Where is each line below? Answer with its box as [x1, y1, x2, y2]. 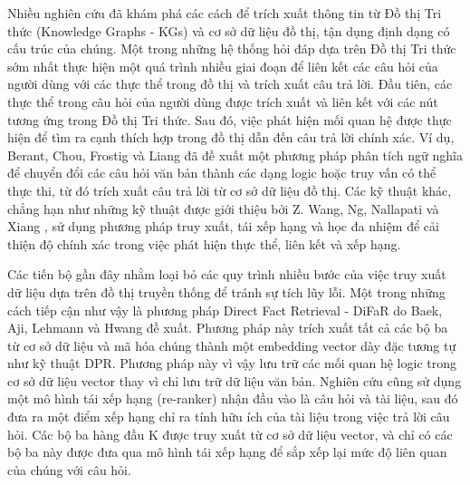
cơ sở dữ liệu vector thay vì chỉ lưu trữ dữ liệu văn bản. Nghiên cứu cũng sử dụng [7, 371, 462, 390]
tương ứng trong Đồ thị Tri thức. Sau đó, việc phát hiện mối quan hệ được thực [7, 110, 452, 129]
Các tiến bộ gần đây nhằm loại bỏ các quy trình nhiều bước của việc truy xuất [7, 265, 446, 284]
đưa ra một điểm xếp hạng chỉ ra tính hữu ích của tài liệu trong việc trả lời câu [7, 407, 450, 426]
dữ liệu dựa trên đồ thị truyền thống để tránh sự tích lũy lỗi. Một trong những [7, 282, 446, 301]
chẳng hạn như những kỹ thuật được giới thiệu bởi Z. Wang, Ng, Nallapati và [7, 199, 439, 218]
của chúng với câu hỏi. [7, 460, 131, 479]
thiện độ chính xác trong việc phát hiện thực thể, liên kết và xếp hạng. [7, 234, 401, 253]
